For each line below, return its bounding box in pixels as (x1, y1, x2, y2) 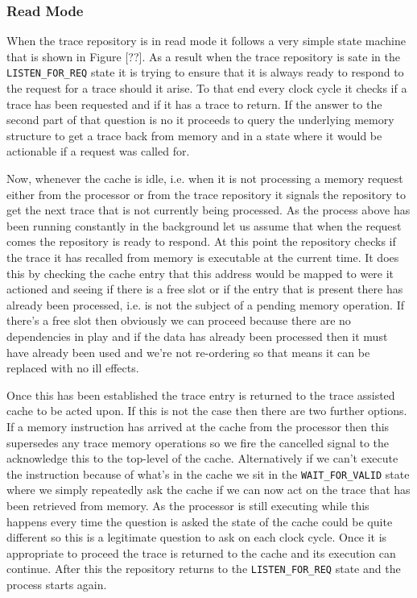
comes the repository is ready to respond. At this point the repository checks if (6, 233, 396, 250)
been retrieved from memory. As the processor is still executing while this (6, 496, 370, 513)
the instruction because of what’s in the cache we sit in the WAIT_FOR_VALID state (6, 465, 410, 482)
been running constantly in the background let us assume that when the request (6, 217, 402, 234)
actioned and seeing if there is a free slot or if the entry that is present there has (6, 280, 403, 297)
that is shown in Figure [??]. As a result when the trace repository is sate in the (6, 48, 400, 64)
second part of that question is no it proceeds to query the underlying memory (6, 111, 394, 128)
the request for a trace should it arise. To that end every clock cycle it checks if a (6, 80, 407, 97)
